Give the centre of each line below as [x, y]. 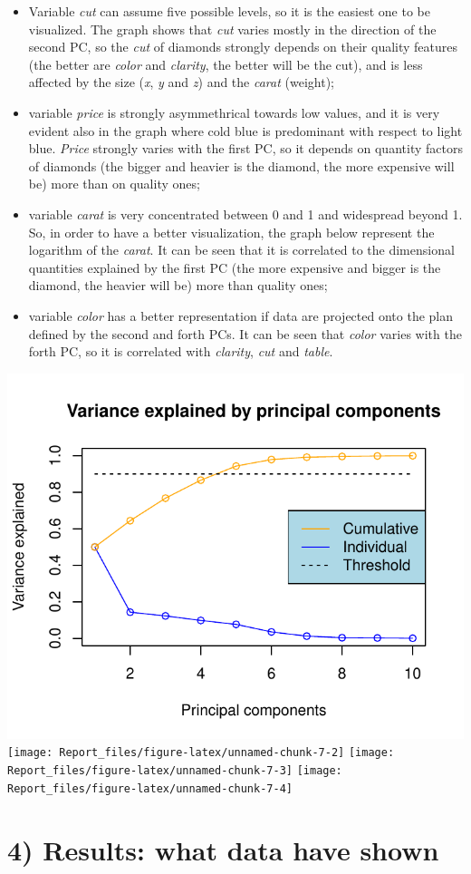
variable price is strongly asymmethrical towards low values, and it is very [234, 112]
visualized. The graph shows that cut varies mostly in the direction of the [232, 29]
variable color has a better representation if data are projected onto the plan [241, 315]
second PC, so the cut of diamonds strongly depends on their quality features [243, 47]
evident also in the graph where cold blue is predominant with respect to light [245, 130]
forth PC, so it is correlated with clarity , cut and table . [181, 351]
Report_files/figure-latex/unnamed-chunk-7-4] [150, 788]
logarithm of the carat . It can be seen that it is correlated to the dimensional [241, 250]
